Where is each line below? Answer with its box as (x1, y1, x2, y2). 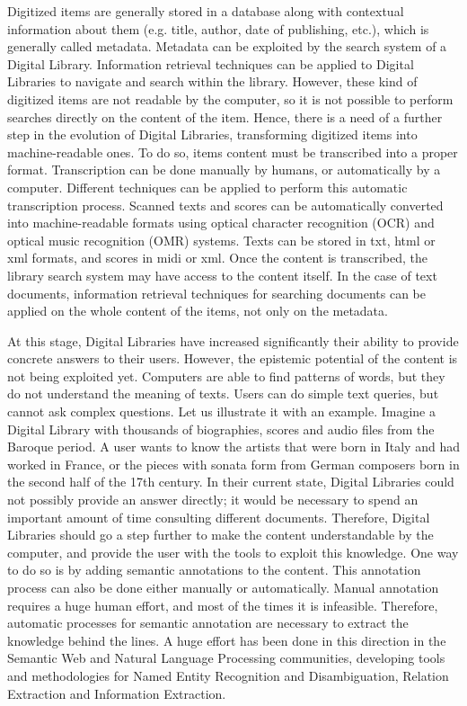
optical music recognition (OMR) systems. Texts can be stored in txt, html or (7, 230, 436, 249)
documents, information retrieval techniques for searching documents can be (7, 283, 427, 302)
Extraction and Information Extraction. (7, 684, 226, 702)
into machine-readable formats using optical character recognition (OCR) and (7, 213, 435, 232)
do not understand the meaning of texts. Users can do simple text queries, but (7, 384, 439, 403)
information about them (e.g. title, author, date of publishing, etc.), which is (7, 19, 429, 38)
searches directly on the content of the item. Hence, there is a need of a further (7, 107, 443, 126)
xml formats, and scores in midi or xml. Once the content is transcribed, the (7, 248, 428, 267)
